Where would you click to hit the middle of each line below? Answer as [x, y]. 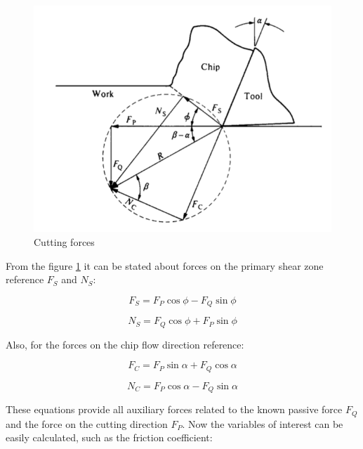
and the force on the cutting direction [87, 423]
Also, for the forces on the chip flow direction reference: [125, 344]
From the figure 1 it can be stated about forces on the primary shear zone [165, 265]
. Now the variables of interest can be [263, 423]
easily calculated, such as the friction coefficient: [109, 437]
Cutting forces [64, 241]
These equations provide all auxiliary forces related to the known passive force [174, 409]
